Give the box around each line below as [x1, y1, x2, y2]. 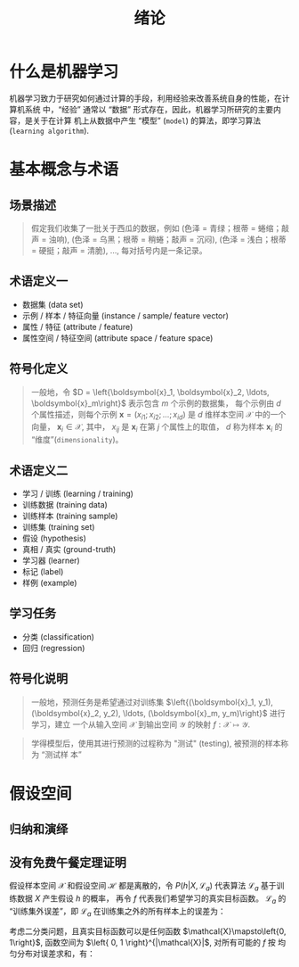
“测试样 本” [41, 748, 83, 759]
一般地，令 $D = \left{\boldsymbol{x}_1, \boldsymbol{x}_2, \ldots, [30, 386, 270, 397]
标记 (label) [21, 566, 64, 576]
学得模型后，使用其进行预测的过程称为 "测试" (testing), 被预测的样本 [30, 738, 281, 748]
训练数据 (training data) [21, 499, 109, 509]
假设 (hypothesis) [21, 533, 87, 543]
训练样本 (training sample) [21, 510, 118, 521]
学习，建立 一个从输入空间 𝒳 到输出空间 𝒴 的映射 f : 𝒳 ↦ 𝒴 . [30, 719, 251, 730]
